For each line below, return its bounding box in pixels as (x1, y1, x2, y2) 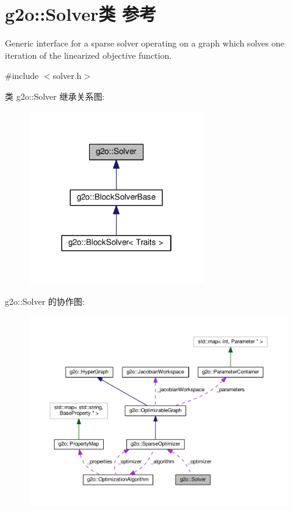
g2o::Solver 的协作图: (5, 294, 85, 307)
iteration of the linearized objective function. (5, 48, 172, 61)
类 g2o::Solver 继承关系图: (5, 89, 105, 102)
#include (5, 69, 39, 82)
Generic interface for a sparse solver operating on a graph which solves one (5, 37, 284, 50)
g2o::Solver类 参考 (5, 1, 156, 26)
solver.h (52, 69, 82, 82)
